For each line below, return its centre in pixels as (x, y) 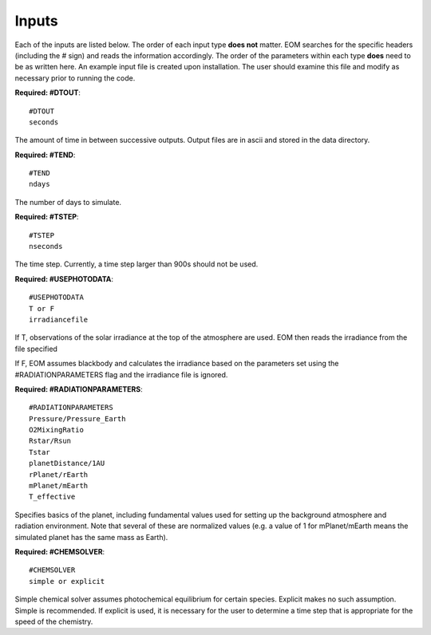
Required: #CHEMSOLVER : (60, 552)
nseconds (46, 247)
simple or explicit (67, 581)
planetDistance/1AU (67, 463)
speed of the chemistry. (54, 621)
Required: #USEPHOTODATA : (64, 278)
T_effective (52, 497)
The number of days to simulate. (68, 202)
